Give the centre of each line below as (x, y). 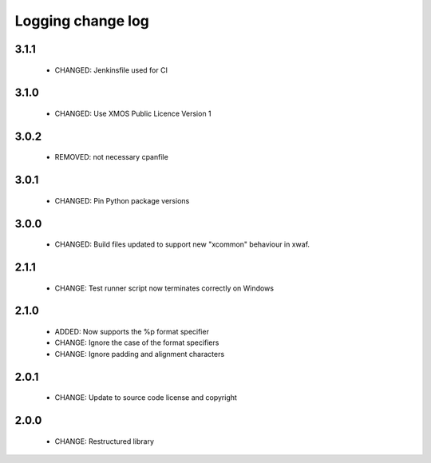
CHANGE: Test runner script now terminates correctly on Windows (164, 288)
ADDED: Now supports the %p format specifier (132, 332)
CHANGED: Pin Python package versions (122, 200)
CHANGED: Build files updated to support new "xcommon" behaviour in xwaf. (182, 244)
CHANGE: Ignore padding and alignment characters (140, 354)
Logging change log (82, 21)
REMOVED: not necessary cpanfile (112, 157)
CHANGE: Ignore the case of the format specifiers (137, 342)
